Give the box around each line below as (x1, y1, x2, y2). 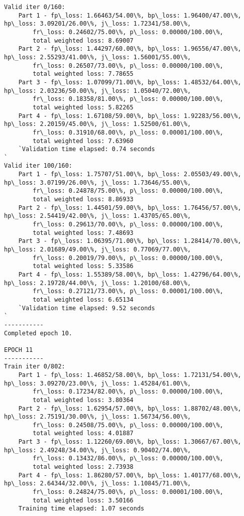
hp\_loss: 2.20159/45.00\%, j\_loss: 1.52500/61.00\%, (4, 120, 191, 128)
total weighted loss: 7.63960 (33, 137, 134, 145)
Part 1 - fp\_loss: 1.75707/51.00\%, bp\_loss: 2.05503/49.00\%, (18, 171, 241, 178)
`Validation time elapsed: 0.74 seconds (18, 146, 155, 153)
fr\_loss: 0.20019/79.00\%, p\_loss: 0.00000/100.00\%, (33, 254, 223, 262)
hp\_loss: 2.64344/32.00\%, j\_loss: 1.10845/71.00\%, (4, 480, 191, 487)
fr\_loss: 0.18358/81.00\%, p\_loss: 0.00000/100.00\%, (33, 95, 223, 103)
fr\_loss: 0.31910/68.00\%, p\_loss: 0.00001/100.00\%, (33, 128, 223, 136)
